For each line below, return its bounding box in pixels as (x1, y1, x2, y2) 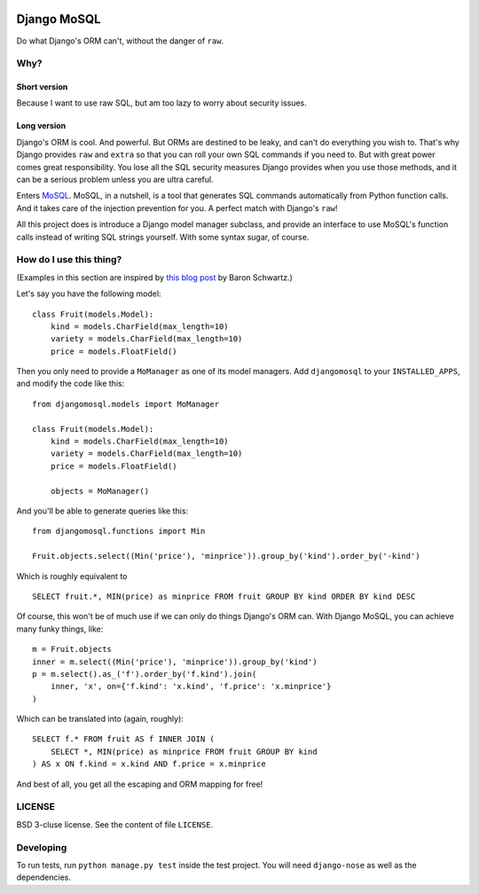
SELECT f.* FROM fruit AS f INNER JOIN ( (32, 734, 215, 744)
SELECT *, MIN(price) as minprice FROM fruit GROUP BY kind (50, 746, 318, 757)
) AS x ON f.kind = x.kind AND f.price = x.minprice (32, 759, 266, 769)
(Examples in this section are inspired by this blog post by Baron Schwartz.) (16, 271, 293, 283)
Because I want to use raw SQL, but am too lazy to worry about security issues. (16, 98, 308, 108)
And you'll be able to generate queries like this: (16, 506, 189, 516)
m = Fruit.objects (32, 644, 113, 655)
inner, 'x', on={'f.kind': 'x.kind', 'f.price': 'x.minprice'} (50, 681, 332, 692)
